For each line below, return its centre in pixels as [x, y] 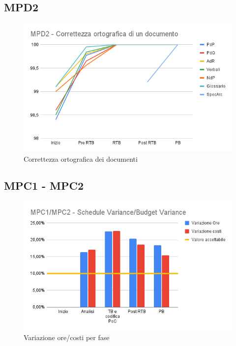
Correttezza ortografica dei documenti [81, 159]
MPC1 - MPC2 [44, 185]
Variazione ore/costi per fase [67, 337]
